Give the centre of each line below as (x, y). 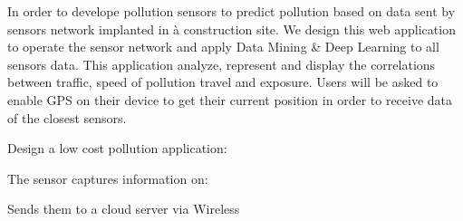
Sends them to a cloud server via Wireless (124, 209)
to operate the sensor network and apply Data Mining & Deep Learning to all (223, 47)
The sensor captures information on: (108, 178)
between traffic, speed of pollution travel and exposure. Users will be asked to (223, 82)
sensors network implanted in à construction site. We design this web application (231, 29)
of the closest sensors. (67, 117)
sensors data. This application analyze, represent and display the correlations (222, 64)
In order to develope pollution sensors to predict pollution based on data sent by (231, 11)
